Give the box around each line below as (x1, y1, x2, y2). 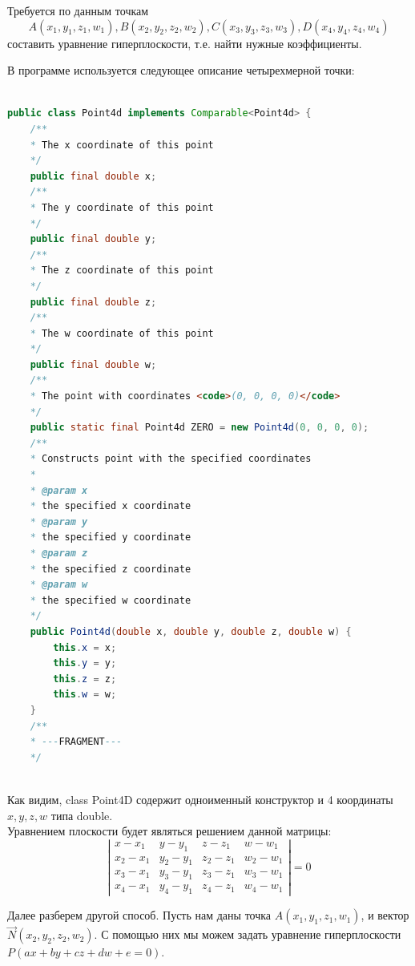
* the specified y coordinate (30, 532, 191, 544)
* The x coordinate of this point (30, 139, 214, 151)
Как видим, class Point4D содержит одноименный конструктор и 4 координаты (7, 790, 393, 807)
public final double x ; (30, 170, 157, 182)
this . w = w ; (53, 689, 117, 701)
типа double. (50, 806, 113, 823)
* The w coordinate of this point (30, 327, 214, 339)
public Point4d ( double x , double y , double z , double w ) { (30, 625, 352, 637)
